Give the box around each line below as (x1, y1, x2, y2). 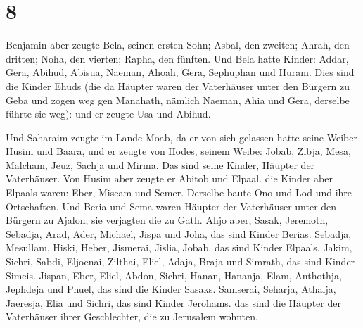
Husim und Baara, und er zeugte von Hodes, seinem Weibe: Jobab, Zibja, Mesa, (6, 144, 351, 158)
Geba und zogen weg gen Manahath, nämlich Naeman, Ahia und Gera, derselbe (6, 92, 350, 107)
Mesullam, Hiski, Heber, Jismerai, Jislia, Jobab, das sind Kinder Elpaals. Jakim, (6, 240, 352, 255)
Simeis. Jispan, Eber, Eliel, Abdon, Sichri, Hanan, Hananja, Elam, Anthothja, (6, 267, 342, 282)
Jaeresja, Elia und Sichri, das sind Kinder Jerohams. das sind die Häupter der (6, 295, 341, 310)
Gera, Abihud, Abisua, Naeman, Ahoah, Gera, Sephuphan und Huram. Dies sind (6, 65, 355, 80)
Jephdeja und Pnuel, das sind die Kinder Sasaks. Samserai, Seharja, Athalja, (6, 282, 336, 296)
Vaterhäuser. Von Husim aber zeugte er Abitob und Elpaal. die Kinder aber (6, 171, 333, 186)
